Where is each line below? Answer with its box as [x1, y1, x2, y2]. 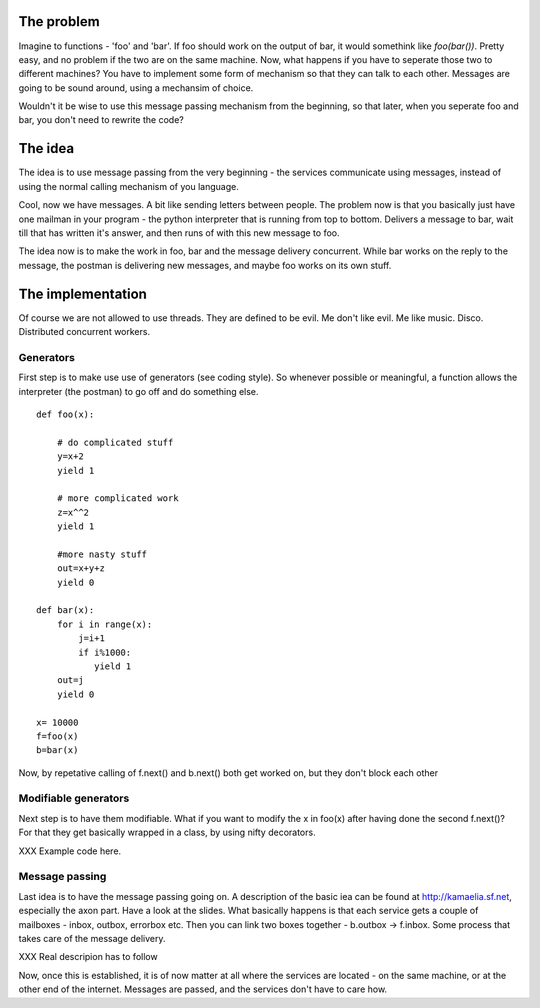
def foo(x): [36, 408, 95, 420]
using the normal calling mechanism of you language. [18, 180, 239, 192]
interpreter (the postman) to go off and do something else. [18, 385, 259, 397]
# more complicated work [56, 493, 179, 504]
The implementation [18, 285, 147, 302]
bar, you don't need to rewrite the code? [18, 114, 184, 126]
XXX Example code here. [18, 845, 122, 857]
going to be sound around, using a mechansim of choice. [18, 81, 254, 94]
